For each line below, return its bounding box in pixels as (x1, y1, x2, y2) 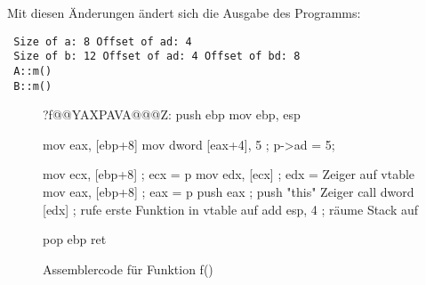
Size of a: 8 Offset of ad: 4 (13, 35, 192, 48)
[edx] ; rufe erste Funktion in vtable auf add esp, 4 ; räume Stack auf (43, 199, 419, 218)
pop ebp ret (43, 230, 107, 248)
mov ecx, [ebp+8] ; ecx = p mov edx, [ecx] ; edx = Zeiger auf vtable (43, 165, 415, 183)
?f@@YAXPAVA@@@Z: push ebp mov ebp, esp (43, 105, 301, 124)
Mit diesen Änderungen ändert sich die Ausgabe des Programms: (7, 4, 361, 21)
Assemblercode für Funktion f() (43, 259, 213, 278)
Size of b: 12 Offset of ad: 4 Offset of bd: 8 (13, 50, 301, 63)
